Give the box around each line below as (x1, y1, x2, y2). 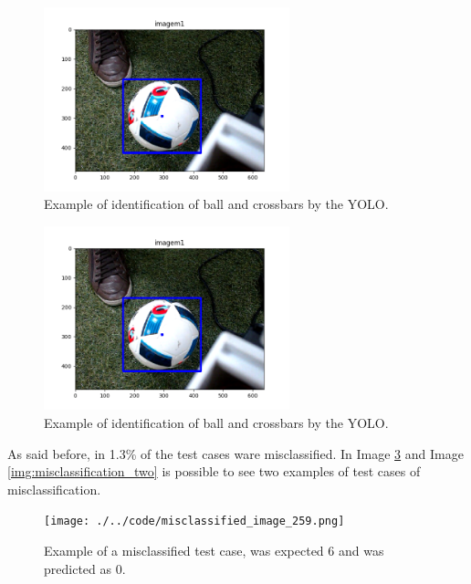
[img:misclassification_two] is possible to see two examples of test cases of (7, 462, 421, 481)
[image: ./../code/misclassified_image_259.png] (44, 515, 345, 528)
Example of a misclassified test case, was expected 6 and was (44, 541, 384, 559)
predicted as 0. (44, 558, 126, 578)
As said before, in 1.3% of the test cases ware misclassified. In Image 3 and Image (7, 443, 464, 463)
